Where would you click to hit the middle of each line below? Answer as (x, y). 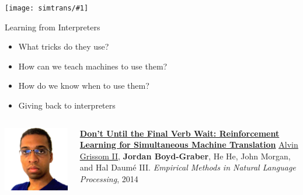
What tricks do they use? (64, 46)
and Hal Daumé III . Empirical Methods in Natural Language (188, 167)
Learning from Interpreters (53, 27)
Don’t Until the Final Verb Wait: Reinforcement (180, 133)
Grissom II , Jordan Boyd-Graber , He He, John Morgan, (185, 156)
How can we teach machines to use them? (93, 66)
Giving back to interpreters (67, 105)
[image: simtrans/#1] (47, 8)
